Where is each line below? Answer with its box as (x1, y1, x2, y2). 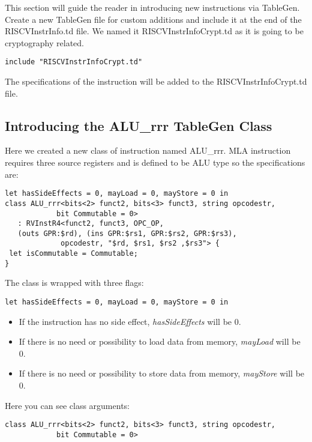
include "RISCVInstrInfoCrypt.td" (5, 58, 143, 67)
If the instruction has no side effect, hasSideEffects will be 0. (19, 315, 241, 327)
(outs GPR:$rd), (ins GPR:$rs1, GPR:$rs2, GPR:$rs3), (17, 229, 237, 238)
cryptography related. (5, 36, 84, 49)
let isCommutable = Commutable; (9, 249, 138, 258)
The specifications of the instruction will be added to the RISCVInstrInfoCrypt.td (5, 75, 307, 88)
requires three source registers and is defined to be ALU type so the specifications (5, 156, 305, 169)
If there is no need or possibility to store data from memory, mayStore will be (19, 367, 305, 380)
